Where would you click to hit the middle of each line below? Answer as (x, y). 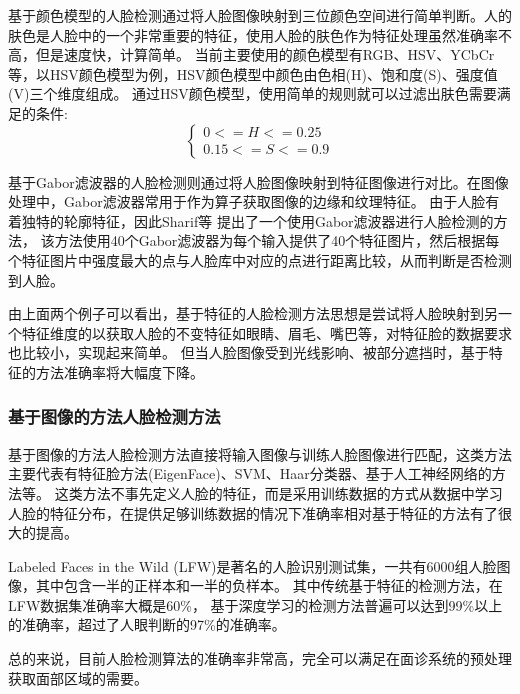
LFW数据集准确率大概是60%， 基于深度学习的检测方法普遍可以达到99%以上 (255, 604)
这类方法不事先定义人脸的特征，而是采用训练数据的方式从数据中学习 (278, 492)
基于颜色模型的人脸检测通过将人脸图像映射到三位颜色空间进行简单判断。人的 (260, 15)
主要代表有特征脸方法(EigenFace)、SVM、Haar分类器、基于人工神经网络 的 (250, 473)
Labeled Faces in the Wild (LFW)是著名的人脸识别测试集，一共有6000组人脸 (252, 565)
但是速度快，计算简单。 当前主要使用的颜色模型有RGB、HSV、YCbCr (265, 54)
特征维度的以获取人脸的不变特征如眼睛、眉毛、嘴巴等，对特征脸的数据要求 (266, 332)
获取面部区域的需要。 (78, 677)
